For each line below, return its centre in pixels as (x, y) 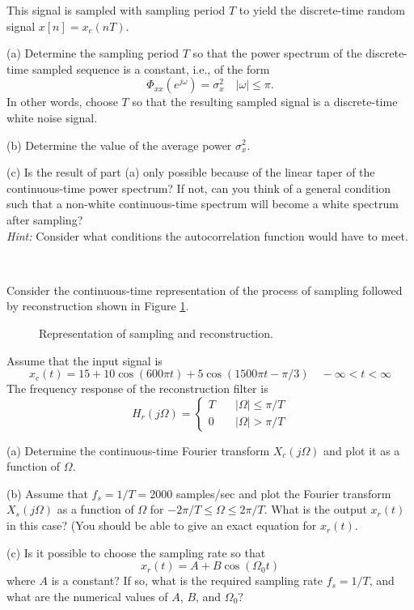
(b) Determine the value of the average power (119, 145)
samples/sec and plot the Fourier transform (283, 493)
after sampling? (45, 219)
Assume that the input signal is (84, 360)
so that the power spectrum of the (277, 53)
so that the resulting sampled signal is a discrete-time (265, 102)
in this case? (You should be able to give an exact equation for (162, 525)
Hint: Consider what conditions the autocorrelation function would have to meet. (207, 235)
